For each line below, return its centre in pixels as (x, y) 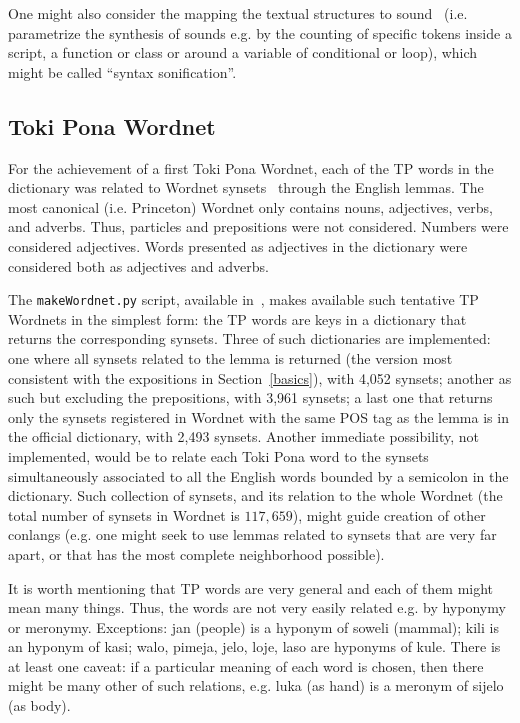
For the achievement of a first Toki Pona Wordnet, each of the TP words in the (251, 167)
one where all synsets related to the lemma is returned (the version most (230, 357)
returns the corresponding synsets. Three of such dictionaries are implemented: (249, 338)
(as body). (39, 705)
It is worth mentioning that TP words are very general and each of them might (251, 587)
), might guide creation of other (389, 514)
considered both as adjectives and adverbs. (138, 265)
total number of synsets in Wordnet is (124, 514)
